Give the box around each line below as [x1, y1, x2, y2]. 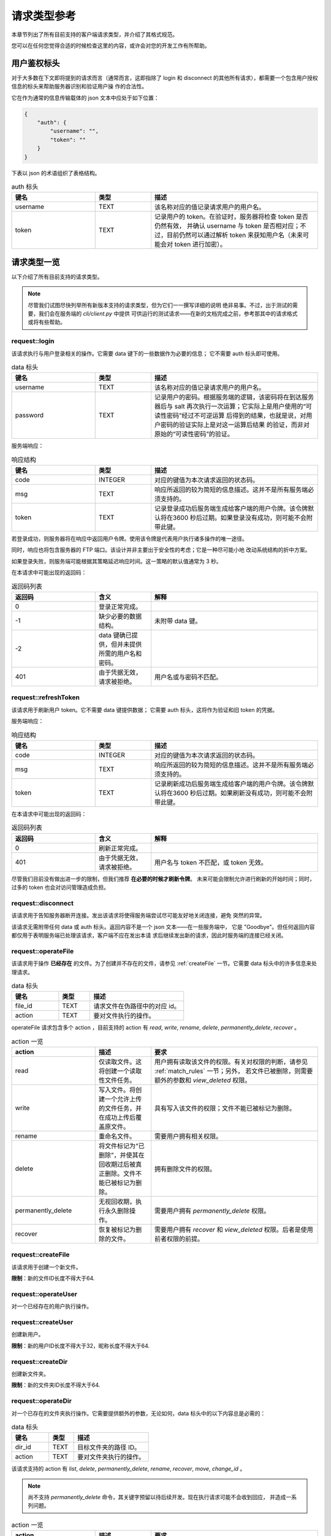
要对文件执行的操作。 [93, 1011, 155, 1020]
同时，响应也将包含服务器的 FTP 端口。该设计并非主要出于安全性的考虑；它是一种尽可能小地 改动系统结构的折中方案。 [11, 546, 311, 554]
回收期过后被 [98, 1160, 136, 1169]
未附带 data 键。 [154, 617, 202, 625]
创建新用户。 [11, 1331, 44, 1338]
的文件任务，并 [98, 1104, 142, 1113]
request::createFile [11, 1250, 70, 1259]
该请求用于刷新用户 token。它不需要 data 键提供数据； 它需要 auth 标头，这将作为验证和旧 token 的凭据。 [11, 706, 278, 713]
